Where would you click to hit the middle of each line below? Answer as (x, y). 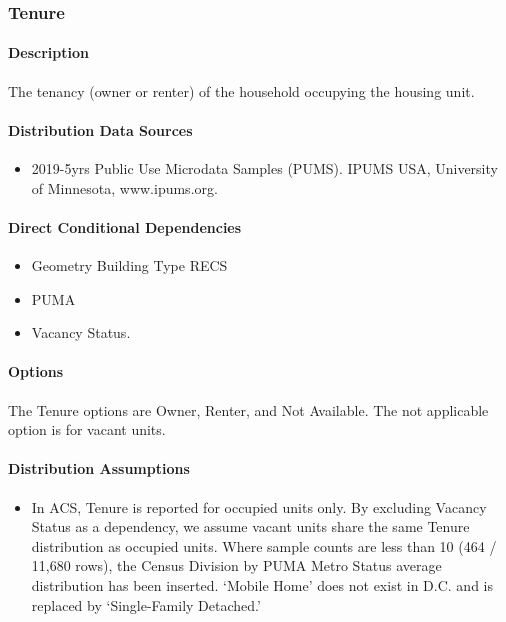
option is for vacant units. (87, 429)
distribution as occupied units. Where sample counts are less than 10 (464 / (264, 545)
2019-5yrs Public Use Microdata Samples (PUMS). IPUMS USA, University (264, 168)
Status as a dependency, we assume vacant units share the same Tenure (250, 526)
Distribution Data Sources (100, 129)
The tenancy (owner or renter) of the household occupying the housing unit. (241, 90)
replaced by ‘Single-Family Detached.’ (146, 604)
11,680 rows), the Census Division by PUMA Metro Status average (236, 565)
